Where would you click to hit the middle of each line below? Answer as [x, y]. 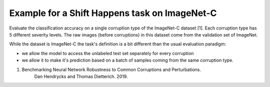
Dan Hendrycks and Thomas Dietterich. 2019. [81, 76]
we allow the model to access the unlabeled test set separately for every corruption [108, 53]
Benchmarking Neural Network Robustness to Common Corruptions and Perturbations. [111, 69]
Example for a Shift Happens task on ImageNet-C [113, 13]
